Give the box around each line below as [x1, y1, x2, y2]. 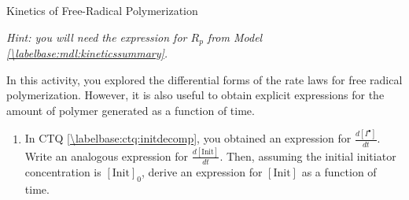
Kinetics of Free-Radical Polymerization [6, 2, 198, 18]
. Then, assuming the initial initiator [219, 147, 396, 164]
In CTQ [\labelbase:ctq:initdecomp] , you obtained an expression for [24, 130, 352, 146]
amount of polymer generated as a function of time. [6, 102, 255, 118]
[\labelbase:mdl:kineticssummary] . [6, 45, 168, 61]
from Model [207, 28, 263, 45]
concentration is [24, 163, 101, 180]
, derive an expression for [141, 163, 263, 180]
